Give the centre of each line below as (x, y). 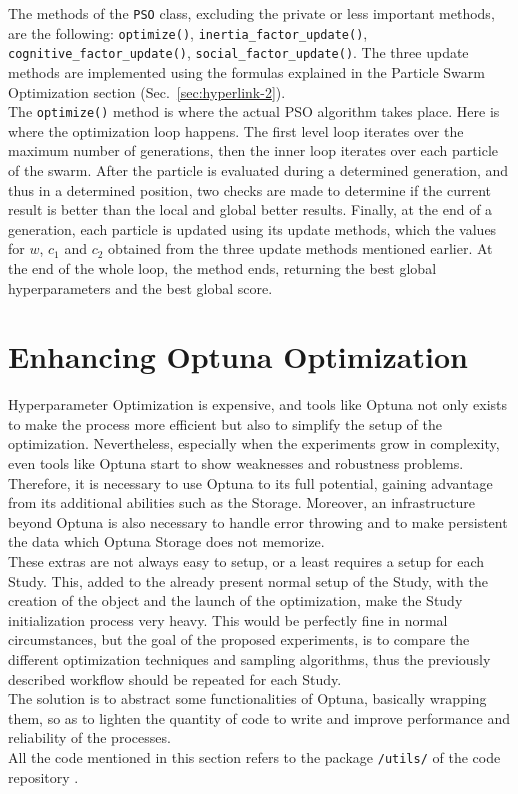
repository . (43, 776)
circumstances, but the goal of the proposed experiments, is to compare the (239, 639)
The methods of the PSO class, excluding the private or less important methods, (251, 13)
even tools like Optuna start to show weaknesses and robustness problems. (236, 463)
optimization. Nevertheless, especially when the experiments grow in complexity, (254, 443)
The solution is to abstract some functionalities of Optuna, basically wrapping (247, 698)
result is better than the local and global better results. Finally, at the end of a (250, 209)
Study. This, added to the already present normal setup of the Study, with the (248, 580)
